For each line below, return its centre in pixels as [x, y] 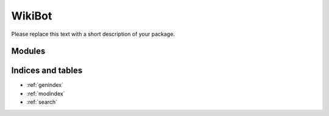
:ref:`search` [42, 102]
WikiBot [32, 16]
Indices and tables [47, 71]
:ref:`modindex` [46, 94]
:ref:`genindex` [45, 85]
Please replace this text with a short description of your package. [93, 34]
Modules [28, 51]
